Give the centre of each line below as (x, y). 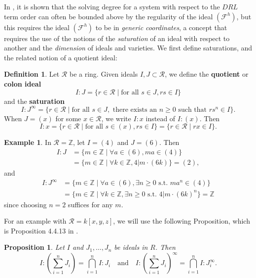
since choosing (25, 204)
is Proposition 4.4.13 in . (41, 230)
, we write (116, 118)
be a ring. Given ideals (104, 74)
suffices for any (90, 204)
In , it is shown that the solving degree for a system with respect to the (112, 6)
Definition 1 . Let (32, 74)
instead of (161, 118)
